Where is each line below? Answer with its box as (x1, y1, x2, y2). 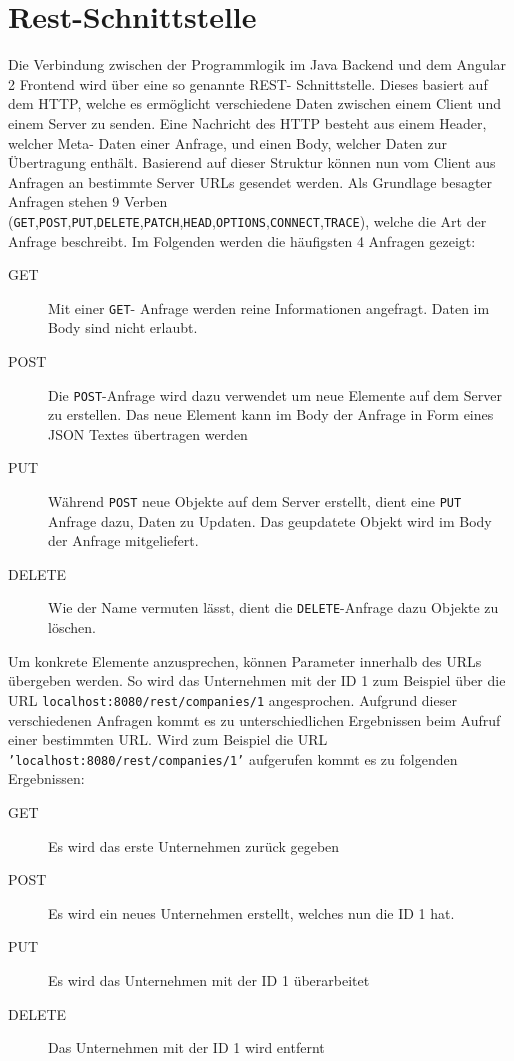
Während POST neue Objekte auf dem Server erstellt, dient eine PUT (48, 491, 462, 511)
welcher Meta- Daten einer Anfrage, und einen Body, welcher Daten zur (8, 132, 448, 153)
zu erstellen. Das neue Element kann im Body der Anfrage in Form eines (48, 404, 494, 425)
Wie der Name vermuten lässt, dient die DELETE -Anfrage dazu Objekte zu (48, 597, 499, 618)
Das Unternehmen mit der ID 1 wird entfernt (48, 1037, 325, 1058)
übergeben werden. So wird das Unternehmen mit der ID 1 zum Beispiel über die (8, 670, 506, 691)
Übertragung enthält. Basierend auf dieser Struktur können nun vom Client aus (8, 152, 496, 173)
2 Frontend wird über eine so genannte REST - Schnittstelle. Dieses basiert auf (8, 73, 488, 94)
